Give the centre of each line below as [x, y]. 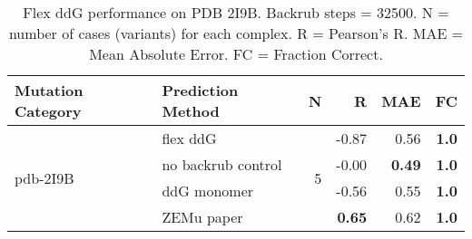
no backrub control [222, 164]
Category [48, 111]
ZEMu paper [202, 217]
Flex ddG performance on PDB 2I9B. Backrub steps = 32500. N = [236, 12]
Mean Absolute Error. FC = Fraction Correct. [236, 54]
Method [191, 111]
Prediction [200, 90]
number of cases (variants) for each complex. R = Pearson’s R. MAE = [236, 33]
